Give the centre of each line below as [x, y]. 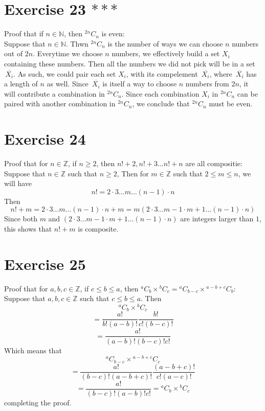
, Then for [133, 173]
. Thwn [77, 43]
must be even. [231, 104]
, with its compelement [162, 73]
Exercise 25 [45, 264]
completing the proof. [38, 402]
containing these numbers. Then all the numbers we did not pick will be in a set [130, 63]
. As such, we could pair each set [65, 73]
